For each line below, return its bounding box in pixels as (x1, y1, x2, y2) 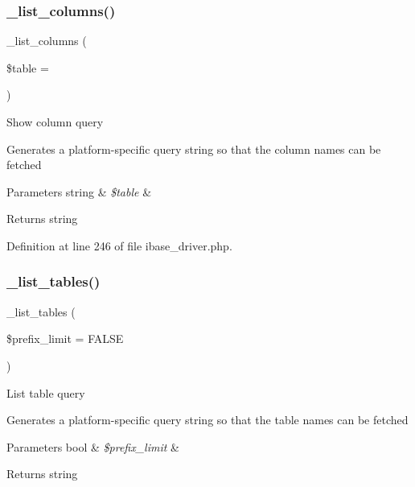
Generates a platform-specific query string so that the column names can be (6, 140, 381, 157)
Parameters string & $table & (6, 183, 152, 200)
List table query (6, 384, 85, 401)
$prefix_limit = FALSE (6, 330, 124, 347)
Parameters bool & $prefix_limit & (6, 438, 179, 455)
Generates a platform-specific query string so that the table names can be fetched (6, 411, 409, 428)
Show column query (6, 113, 104, 130)
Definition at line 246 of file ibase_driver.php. (6, 237, 232, 254)
